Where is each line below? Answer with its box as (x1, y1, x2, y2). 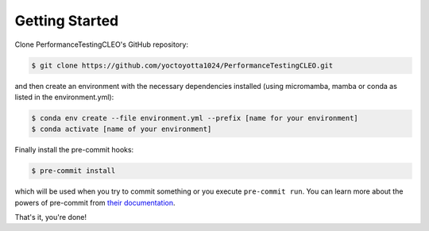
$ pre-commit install (31, 167, 116, 175)
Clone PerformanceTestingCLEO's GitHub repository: (14, 40, 188, 49)
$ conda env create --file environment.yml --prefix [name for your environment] (31, 114, 359, 122)
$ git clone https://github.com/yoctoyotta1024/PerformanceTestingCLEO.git (31, 60, 334, 70)
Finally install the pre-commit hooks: (14, 145, 134, 155)
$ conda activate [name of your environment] (31, 125, 212, 134)
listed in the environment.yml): (14, 92, 114, 102)
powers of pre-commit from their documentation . (14, 198, 176, 207)
